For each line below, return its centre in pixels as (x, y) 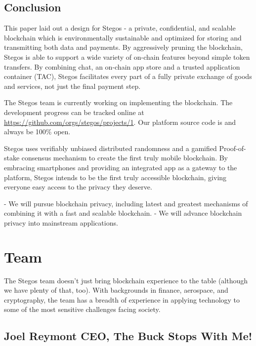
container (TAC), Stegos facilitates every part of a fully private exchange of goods (128, 76)
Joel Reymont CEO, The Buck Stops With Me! (128, 336)
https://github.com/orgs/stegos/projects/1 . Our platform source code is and (120, 122)
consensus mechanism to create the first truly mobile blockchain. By (125, 158)
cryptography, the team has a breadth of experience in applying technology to (122, 299)
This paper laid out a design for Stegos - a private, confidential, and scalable (120, 28)
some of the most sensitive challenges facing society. (82, 309)
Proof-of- (233, 148)
